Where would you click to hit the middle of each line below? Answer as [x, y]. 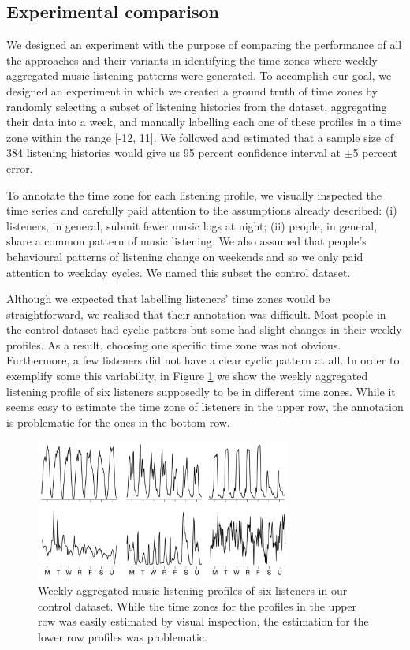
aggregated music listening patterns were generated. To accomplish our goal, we [199, 75]
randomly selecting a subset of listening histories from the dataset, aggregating [197, 106]
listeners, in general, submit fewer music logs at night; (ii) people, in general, [192, 225]
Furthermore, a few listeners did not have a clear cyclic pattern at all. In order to [203, 360]
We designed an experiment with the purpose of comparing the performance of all [204, 45]
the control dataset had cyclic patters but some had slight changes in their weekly [204, 329]
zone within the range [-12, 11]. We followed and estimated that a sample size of [200, 137]
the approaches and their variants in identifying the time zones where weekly [192, 60]
